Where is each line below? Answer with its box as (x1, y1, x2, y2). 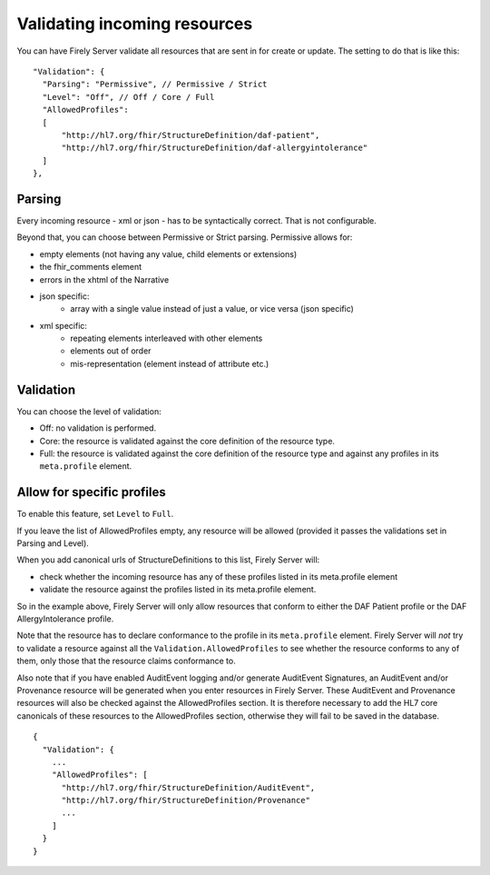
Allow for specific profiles (16, 484, 167, 500)
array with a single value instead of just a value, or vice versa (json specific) (70, 303, 354, 314)
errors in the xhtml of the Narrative (39, 273, 170, 285)
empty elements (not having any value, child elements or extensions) (39, 248, 298, 259)
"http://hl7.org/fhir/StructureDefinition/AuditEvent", (61, 782, 316, 792)
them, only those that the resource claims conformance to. (16, 655, 236, 667)
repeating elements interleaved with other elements (70, 333, 263, 344)
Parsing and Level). (16, 538, 90, 549)
